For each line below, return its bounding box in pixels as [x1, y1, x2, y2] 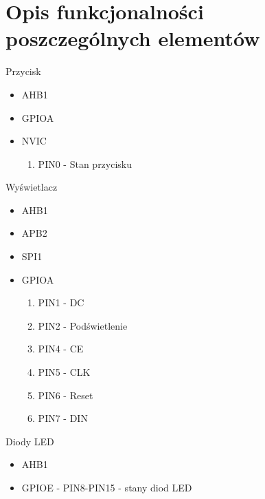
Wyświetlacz [5, 180, 58, 194]
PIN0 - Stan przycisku [38, 156, 132, 171]
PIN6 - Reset [38, 387, 93, 402]
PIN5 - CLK [38, 365, 91, 379]
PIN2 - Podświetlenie [38, 318, 128, 332]
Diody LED [5, 434, 54, 448]
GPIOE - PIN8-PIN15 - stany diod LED [21, 480, 192, 494]
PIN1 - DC [38, 295, 84, 310]
